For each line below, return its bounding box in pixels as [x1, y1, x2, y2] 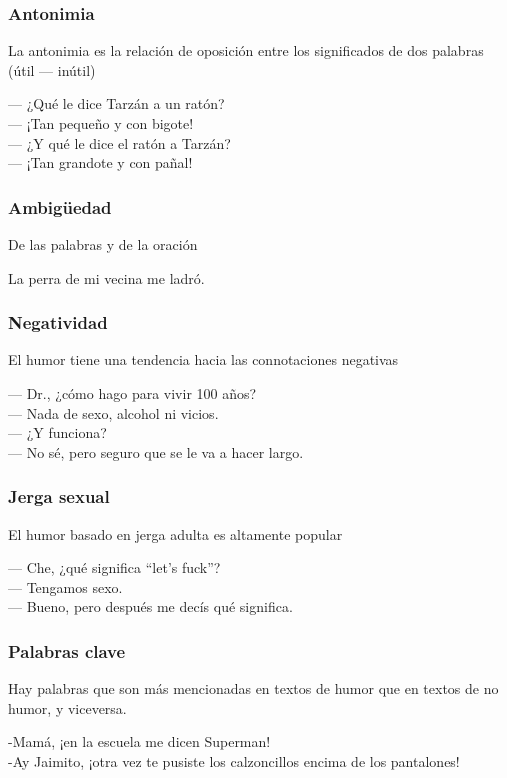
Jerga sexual [8, 484, 110, 509]
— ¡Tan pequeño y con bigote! [8, 113, 194, 133]
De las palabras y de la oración [8, 234, 198, 254]
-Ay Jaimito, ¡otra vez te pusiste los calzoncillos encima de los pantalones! [8, 750, 460, 771]
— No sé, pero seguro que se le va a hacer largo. [8, 441, 304, 462]
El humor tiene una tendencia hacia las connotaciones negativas [8, 349, 399, 370]
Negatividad [8, 310, 108, 335]
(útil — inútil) [8, 59, 96, 80]
